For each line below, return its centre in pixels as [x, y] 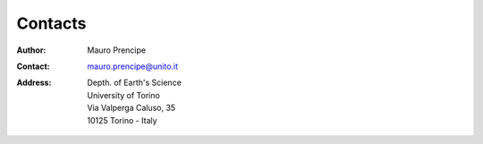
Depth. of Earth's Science [135, 83]
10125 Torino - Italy [122, 120]
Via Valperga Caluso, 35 [131, 108]
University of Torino [123, 95]
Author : [31, 50]
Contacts [51, 23]
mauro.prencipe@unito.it [133, 66]
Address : [34, 83]
